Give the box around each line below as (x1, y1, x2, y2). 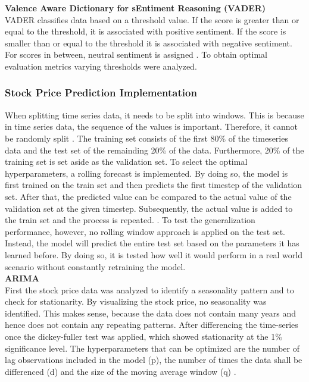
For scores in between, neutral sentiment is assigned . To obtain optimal (5, 48, 267, 61)
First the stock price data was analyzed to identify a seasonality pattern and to (5, 283, 294, 296)
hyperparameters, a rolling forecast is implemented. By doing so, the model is (5, 167, 288, 179)
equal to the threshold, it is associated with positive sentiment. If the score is (5, 25, 286, 37)
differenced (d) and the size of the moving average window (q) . (5, 365, 236, 377)
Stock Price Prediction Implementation (5, 85, 197, 100)
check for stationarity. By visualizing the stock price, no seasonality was (5, 295, 267, 308)
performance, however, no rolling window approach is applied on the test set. (5, 225, 285, 237)
